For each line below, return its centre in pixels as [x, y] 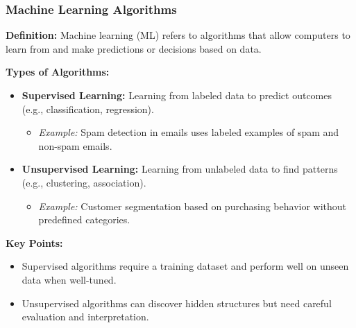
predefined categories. [84, 219]
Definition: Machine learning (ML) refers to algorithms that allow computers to [178, 35]
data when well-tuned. [69, 279]
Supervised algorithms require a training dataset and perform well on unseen [185, 266]
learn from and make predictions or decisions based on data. [134, 48]
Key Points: [34, 242]
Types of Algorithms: [58, 72]
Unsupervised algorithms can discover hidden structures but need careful [177, 303]
